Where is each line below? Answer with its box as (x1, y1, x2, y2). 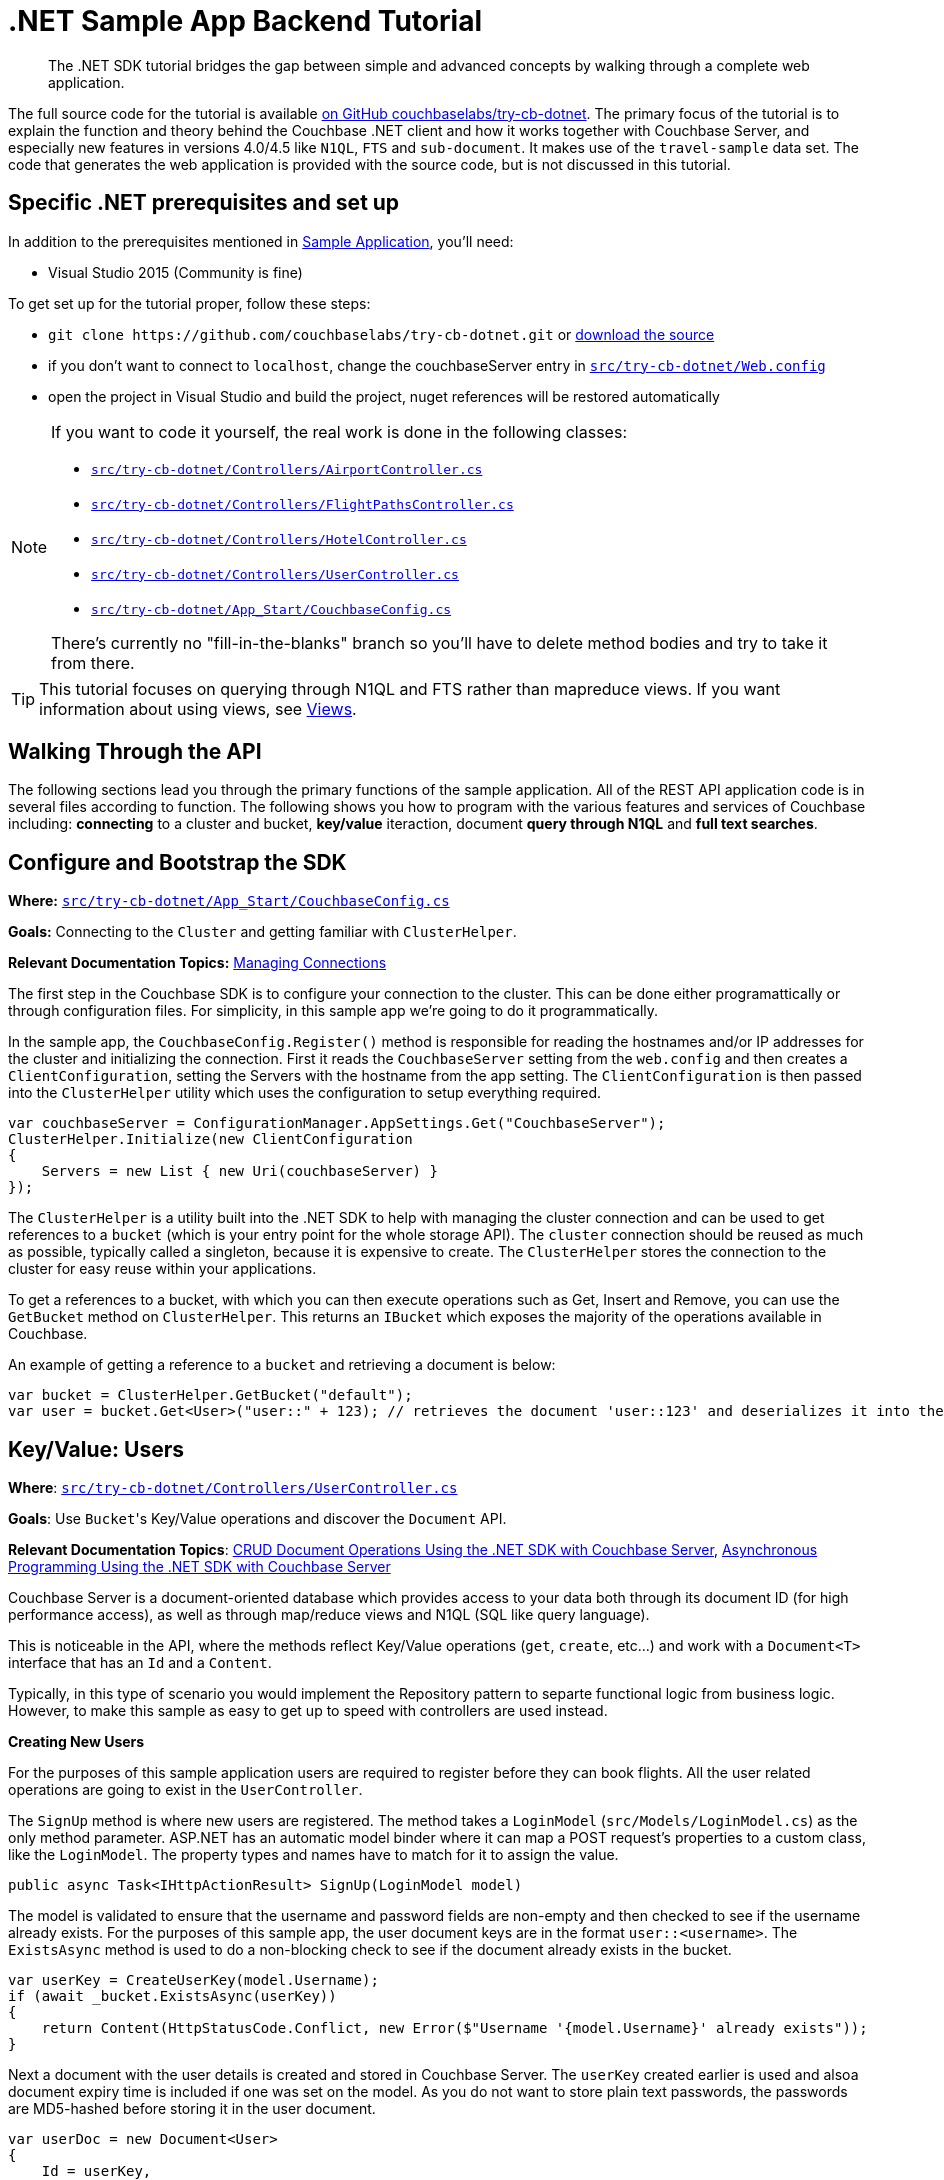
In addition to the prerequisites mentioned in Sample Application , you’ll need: (8, 232, 514, 250)
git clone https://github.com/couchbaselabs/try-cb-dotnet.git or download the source (48, 325, 715, 343)
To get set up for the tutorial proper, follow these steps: (8, 294, 371, 312)
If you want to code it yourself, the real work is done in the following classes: (51, 421, 627, 442)
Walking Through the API (8, 739, 262, 765)
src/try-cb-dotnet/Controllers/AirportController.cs (91, 461, 483, 477)
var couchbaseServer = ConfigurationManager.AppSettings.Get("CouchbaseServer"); (8, 1115, 666, 1132)
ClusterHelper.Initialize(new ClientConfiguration (8, 1131, 413, 1148)
